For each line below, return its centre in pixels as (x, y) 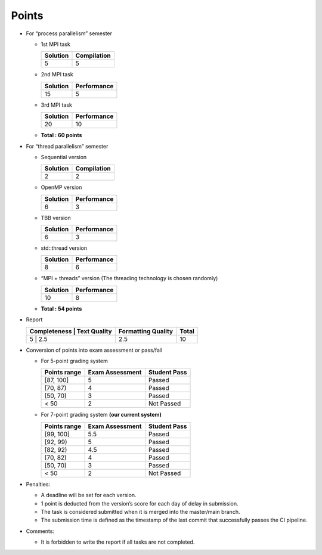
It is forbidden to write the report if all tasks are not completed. (118, 542)
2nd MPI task (57, 75)
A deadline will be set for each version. (89, 495)
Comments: (40, 531)
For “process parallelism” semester (69, 33)
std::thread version (64, 248)
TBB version (56, 218)
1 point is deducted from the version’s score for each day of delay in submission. (140, 503)
